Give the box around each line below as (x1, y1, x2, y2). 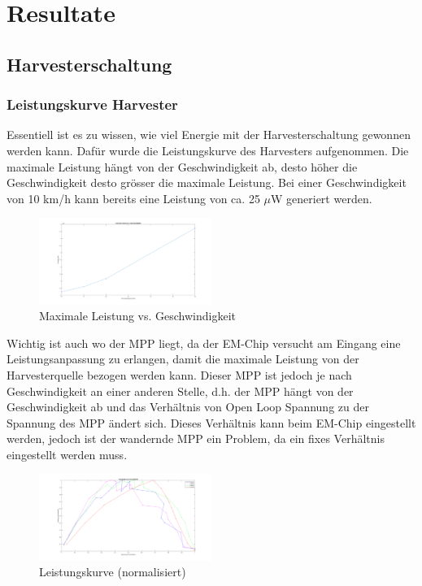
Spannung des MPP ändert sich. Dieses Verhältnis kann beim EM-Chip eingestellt (7, 414, 416, 431)
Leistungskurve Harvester (7, 94, 178, 115)
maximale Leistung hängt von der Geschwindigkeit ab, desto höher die (7, 158, 358, 175)
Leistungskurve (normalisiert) (39, 563, 186, 580)
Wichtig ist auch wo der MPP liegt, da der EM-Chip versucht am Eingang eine (7, 334, 401, 351)
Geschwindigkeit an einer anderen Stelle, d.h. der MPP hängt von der (7, 382, 354, 399)
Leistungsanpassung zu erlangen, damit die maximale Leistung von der (7, 350, 359, 367)
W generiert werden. (271, 189, 372, 206)
